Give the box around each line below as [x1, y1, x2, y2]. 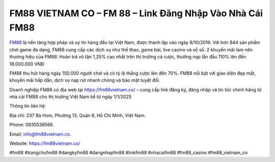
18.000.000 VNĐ [9, 61, 44, 67]
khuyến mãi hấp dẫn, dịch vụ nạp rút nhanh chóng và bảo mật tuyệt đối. [9, 77, 160, 83]
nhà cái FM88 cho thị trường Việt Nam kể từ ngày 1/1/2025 [9, 94, 132, 100]
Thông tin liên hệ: [9, 103, 46, 109]
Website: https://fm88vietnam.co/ [9, 140, 80, 147]
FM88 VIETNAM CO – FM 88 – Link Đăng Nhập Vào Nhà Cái [9, 8, 263, 19]
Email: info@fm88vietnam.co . [9, 131, 71, 137]
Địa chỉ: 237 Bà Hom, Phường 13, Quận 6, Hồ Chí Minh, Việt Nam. [9, 112, 146, 118]
